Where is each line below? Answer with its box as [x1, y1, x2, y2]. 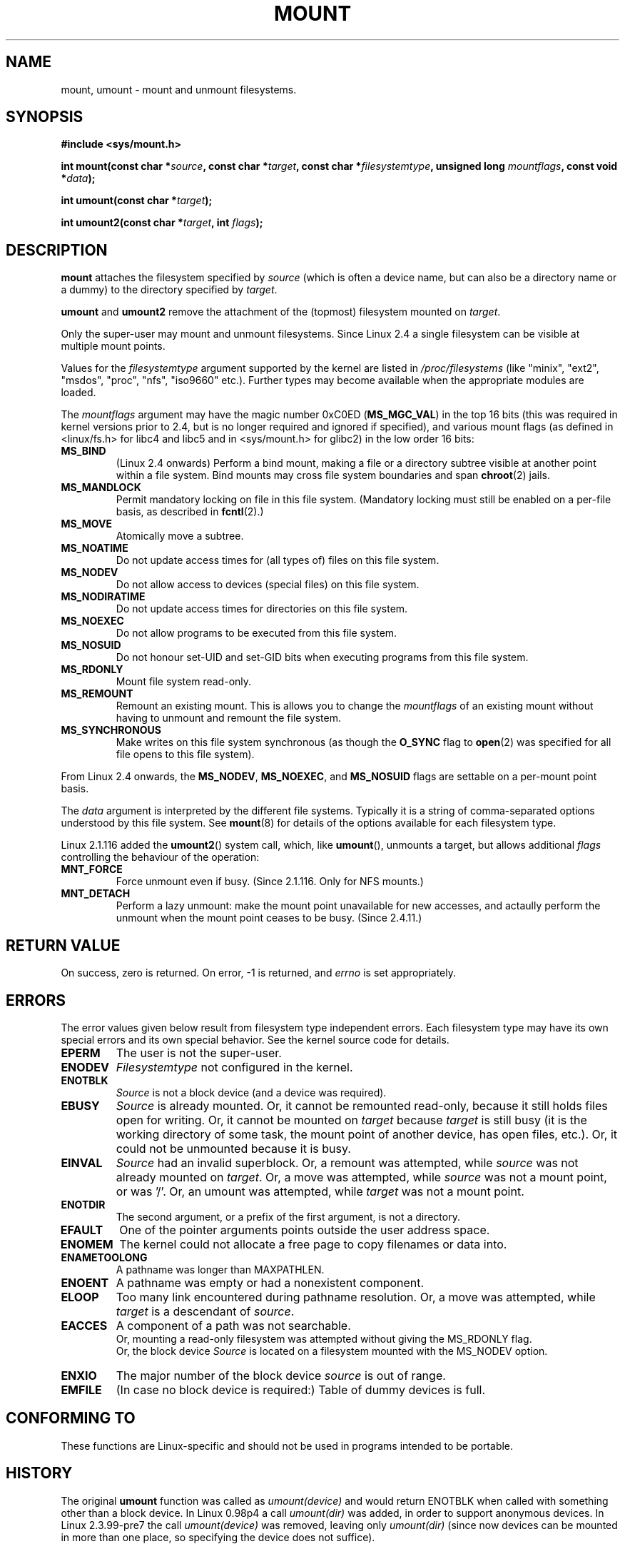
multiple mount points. [61, 340, 166, 353]
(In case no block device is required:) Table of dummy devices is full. [116, 1382, 486, 1397]
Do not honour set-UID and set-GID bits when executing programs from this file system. [116, 651, 529, 664]
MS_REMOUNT [61, 687, 133, 700]
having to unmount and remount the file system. [116, 712, 341, 725]
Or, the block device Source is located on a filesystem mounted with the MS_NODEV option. [116, 1344, 548, 1357]
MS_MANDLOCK [61, 481, 141, 494]
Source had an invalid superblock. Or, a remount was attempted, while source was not [116, 1155, 579, 1170]
